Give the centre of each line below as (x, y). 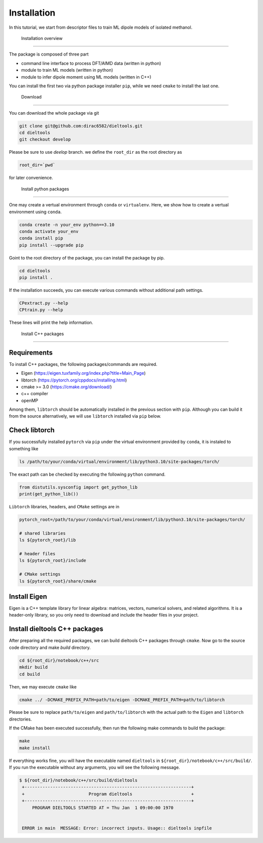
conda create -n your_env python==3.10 (67, 225)
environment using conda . (35, 212)
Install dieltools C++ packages (56, 629)
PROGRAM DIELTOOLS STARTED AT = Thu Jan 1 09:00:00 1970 (103, 808)
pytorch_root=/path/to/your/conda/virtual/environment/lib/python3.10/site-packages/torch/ (132, 520)
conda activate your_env (49, 231)
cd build (30, 674)
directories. (20, 719)
